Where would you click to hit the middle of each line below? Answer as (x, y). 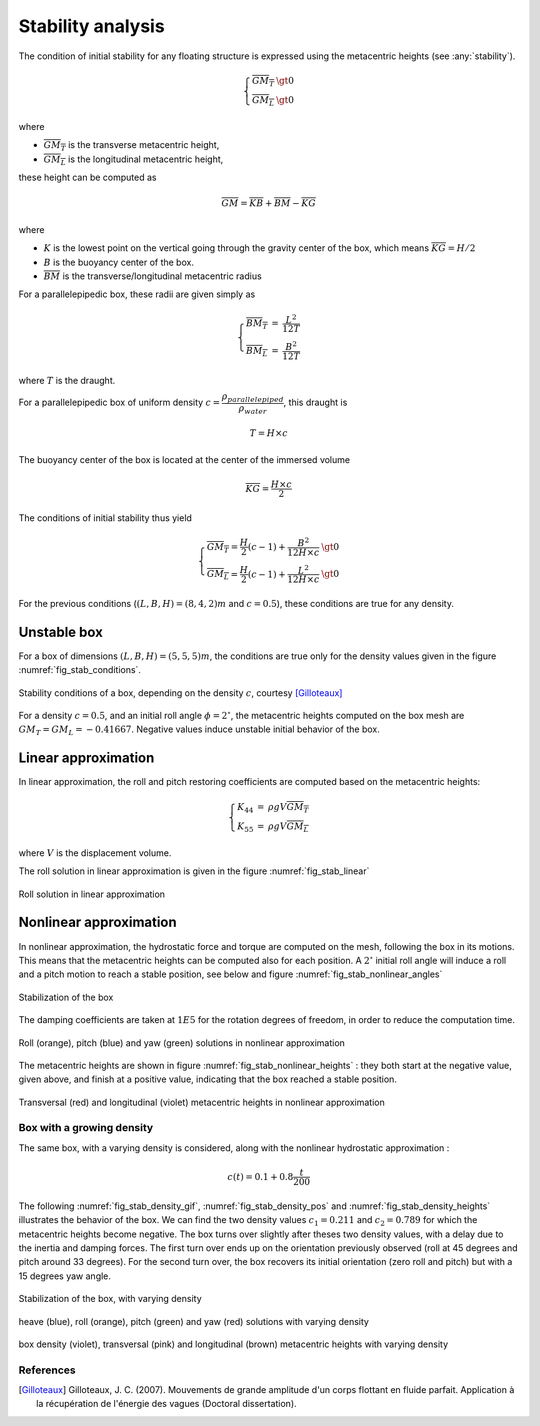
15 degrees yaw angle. (65, 1276)
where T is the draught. (67, 380)
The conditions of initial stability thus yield (105, 517)
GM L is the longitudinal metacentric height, (133, 160)
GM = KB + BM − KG (269, 203)
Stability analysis (91, 26)
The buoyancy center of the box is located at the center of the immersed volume (184, 459)
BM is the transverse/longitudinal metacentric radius (152, 276)
